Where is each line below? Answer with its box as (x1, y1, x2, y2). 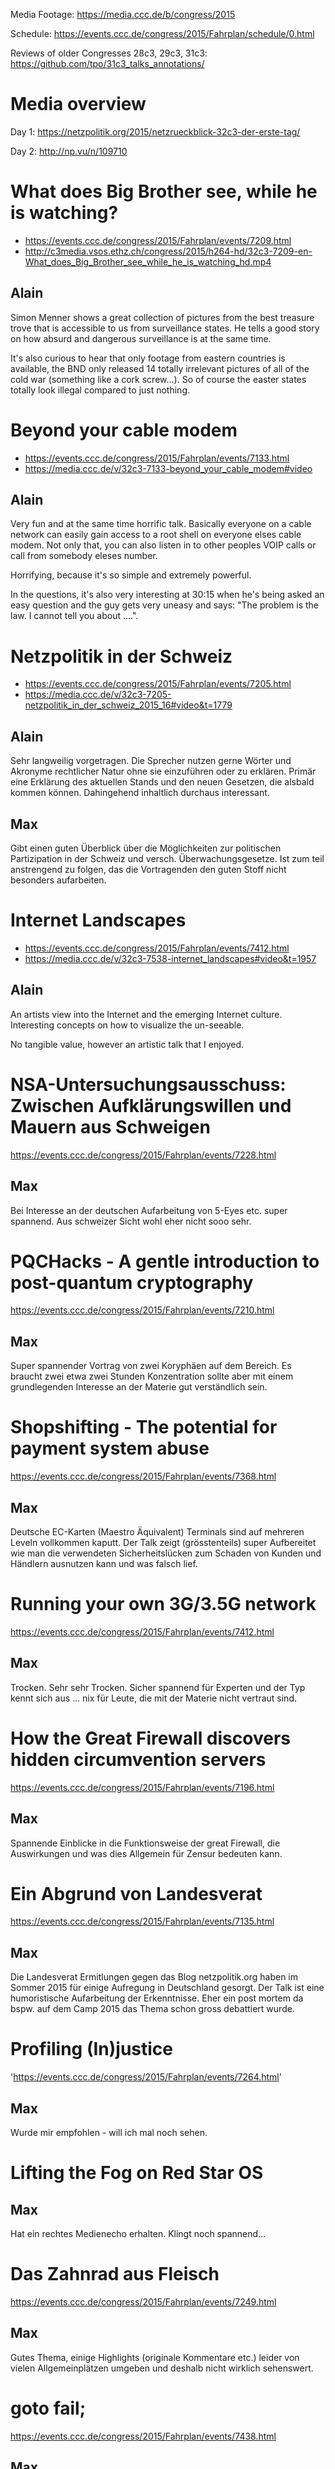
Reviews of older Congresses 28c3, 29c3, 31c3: (10, 47, 208, 59)
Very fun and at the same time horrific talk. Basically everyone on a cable (10, 518, 312, 530)
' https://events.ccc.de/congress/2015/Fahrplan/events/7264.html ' (10, 2071, 282, 2083)
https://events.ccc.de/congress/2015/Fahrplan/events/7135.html (10, 1915, 275, 1928)
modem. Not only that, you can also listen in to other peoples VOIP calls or (10, 539, 317, 551)
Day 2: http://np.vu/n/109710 (10, 145, 128, 157)
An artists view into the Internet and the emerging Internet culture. (10, 1008, 283, 1020)
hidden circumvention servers (10, 1748, 267, 1771)
